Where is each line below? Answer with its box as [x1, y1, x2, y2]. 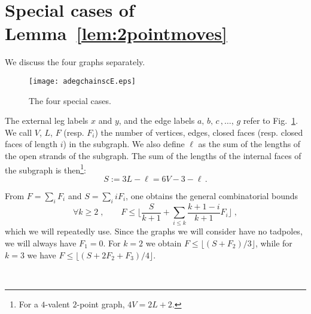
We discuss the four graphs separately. [5, 56, 145, 68]
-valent [45, 297, 70, 310]
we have [27, 248, 56, 261]
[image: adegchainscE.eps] [29, 77, 136, 86]
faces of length [5, 138, 57, 150]
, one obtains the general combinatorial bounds [126, 189, 298, 202]
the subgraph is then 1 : [5, 161, 86, 176]
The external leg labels [5, 114, 89, 127]
